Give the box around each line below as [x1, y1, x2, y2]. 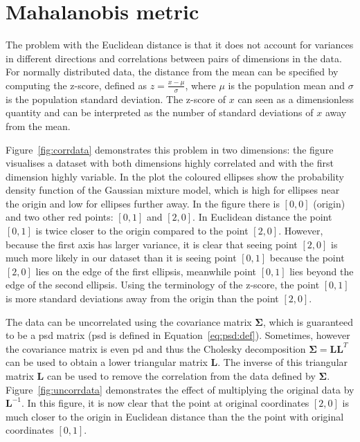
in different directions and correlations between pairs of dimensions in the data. [6, 50, 342, 65]
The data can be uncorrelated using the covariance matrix [6, 314, 252, 329]
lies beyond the [289, 264, 354, 278]
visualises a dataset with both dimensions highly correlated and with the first [6, 156, 334, 170]
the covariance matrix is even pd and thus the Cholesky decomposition [6, 341, 306, 356]
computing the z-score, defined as [6, 77, 147, 92]
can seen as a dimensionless [237, 91, 354, 106]
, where [185, 77, 216, 92]
